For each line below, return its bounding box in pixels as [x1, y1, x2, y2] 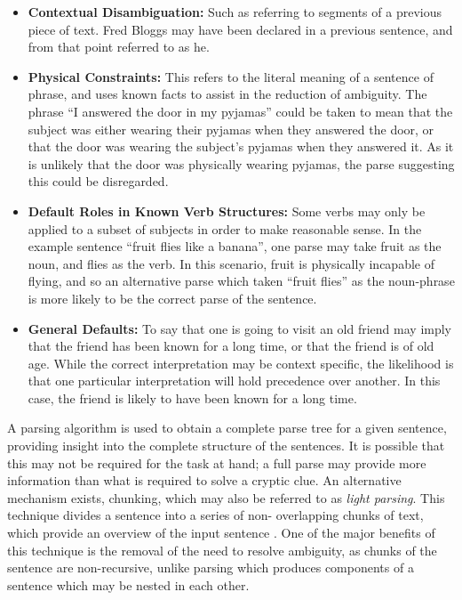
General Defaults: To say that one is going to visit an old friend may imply [28, 319, 452, 337]
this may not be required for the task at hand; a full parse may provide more [7, 453, 426, 472]
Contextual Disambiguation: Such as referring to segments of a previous [28, 3, 442, 20]
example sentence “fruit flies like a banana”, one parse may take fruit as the [28, 237, 442, 255]
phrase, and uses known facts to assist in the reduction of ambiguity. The [28, 85, 427, 103]
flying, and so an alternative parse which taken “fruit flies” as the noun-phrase [28, 272, 455, 290]
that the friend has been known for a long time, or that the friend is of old [28, 336, 434, 355]
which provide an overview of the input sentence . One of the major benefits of [7, 523, 435, 542]
